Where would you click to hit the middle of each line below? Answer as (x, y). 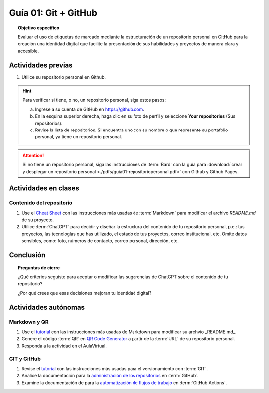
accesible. (29, 51)
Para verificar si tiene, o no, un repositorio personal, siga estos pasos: (94, 100)
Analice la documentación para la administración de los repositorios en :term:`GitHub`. (110, 376)
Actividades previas (41, 65)
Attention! (33, 155)
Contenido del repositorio (41, 203)
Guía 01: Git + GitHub (53, 13)
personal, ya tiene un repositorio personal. (78, 137)
